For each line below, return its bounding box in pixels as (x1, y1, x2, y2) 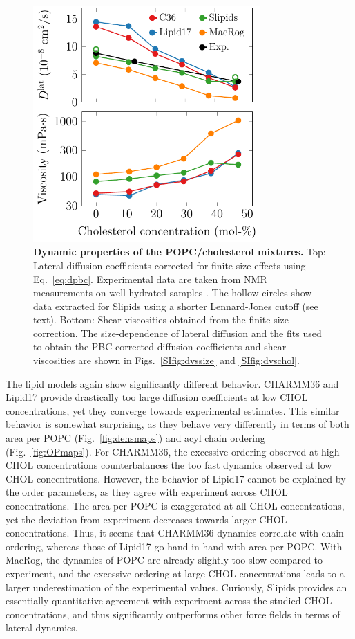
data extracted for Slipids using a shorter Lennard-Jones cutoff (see (33, 298, 318, 313)
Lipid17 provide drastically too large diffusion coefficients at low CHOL (6, 390, 308, 404)
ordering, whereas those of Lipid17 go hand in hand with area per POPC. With (6, 539, 343, 553)
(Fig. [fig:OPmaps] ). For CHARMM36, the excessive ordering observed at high (6, 444, 340, 458)
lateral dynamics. (6, 620, 78, 635)
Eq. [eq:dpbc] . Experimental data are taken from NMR (33, 271, 267, 286)
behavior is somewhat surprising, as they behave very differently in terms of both (6, 417, 349, 431)
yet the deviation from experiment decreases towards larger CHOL (6, 512, 287, 526)
